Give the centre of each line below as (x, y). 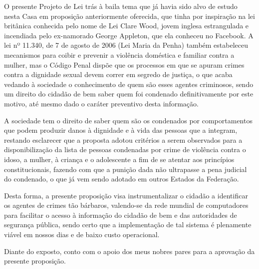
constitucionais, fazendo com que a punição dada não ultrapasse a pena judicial (126, 169)
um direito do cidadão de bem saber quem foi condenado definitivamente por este (129, 94)
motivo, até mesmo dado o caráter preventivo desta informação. (101, 103)
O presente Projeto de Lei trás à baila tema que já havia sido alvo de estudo (121, 6)
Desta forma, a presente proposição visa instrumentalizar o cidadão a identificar (126, 195)
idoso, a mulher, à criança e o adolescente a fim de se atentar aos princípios (119, 159)
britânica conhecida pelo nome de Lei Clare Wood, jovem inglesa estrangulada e (127, 26)
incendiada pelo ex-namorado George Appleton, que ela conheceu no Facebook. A (129, 35)
